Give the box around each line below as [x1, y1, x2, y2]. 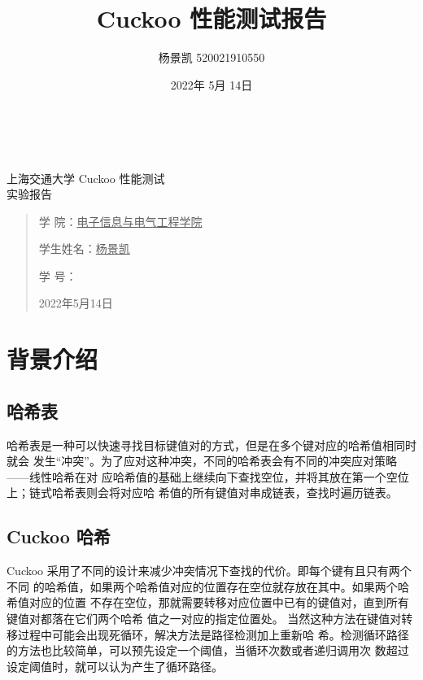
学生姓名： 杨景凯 [38, 240, 130, 257]
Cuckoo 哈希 [7, 524, 111, 549]
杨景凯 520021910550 [158, 49, 265, 66]
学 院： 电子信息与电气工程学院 [38, 212, 203, 229]
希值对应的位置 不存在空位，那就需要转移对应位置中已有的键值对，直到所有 [7, 594, 409, 611]
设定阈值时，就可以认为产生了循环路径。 [7, 657, 223, 674]
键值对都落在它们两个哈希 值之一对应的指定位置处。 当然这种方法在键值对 [7, 610, 402, 626]
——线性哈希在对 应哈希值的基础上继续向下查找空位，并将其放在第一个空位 [7, 468, 409, 485]
